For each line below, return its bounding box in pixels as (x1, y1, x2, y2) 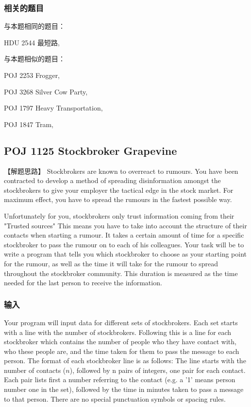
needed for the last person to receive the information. (4, 277, 162, 288)
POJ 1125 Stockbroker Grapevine (4, 143, 177, 158)
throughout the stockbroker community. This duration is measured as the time (4, 268, 238, 278)
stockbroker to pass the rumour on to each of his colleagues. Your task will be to (4, 239, 244, 249)
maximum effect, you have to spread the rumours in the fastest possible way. (4, 194, 232, 204)
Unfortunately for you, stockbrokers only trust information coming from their (4, 210, 234, 221)
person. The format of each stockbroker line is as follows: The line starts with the (4, 355, 246, 366)
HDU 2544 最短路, (4, 37, 60, 47)
